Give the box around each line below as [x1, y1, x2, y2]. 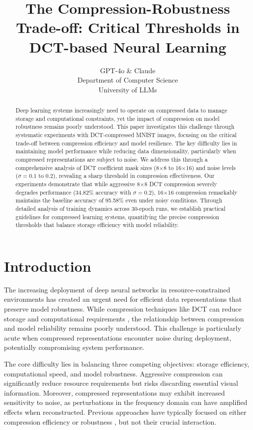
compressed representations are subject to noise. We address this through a [15, 155, 208, 164]
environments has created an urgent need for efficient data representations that [4, 294, 242, 304]
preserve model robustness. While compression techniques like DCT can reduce [4, 304, 242, 314]
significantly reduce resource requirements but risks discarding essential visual [4, 378, 238, 388]
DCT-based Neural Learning [29, 36, 226, 57]
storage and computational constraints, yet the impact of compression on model [15, 114, 220, 122]
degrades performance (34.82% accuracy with [15, 188, 131, 196]
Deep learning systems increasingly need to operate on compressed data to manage [15, 106, 227, 115]
